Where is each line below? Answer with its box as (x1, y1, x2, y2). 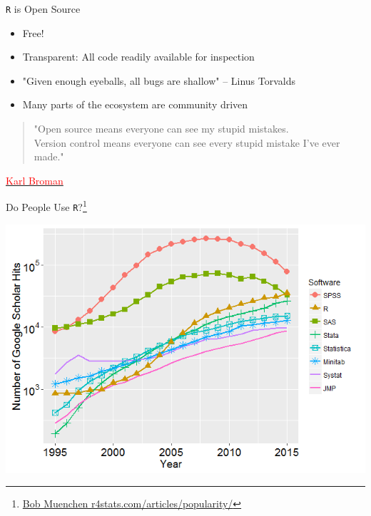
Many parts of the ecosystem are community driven (22, 97, 248, 112)
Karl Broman (6, 172, 63, 187)
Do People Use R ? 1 (6, 197, 87, 215)
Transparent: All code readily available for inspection (22, 49, 255, 64)
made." (34, 149, 64, 164)
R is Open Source (6, 1, 81, 16)
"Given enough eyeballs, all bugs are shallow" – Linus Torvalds (22, 73, 296, 88)
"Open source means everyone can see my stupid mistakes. (34, 121, 289, 136)
